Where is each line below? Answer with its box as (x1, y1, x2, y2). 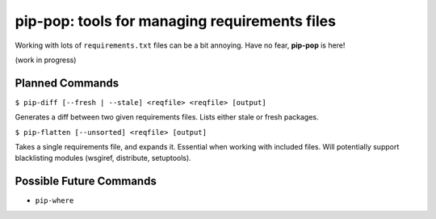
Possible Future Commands (15, 175, 157, 188)
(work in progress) (15, 55, 77, 65)
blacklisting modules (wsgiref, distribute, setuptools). (15, 154, 191, 163)
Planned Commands (15, 76, 119, 90)
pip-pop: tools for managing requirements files (15, 12, 337, 30)
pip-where (35, 196, 74, 205)
